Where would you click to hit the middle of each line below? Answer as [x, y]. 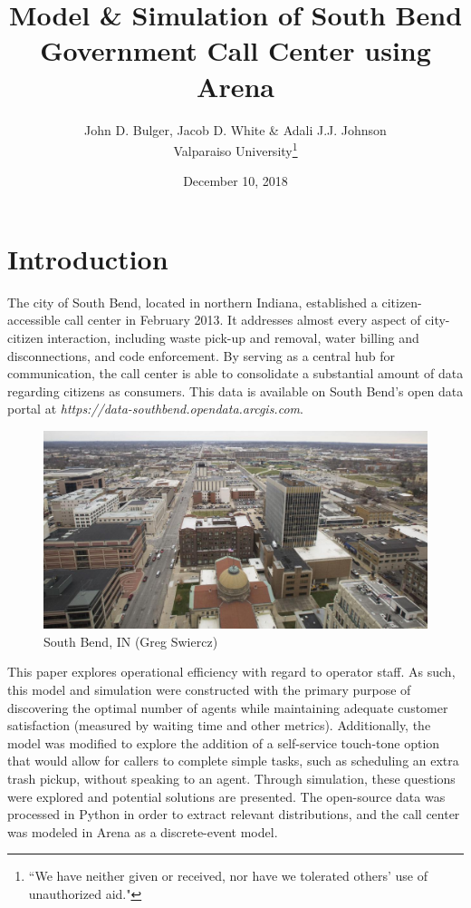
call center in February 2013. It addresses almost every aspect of [243, 320]
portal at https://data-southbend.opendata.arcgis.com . [155, 409]
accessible [34, 320]
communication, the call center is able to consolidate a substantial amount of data [235, 373]
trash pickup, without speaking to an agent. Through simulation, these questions [231, 778]
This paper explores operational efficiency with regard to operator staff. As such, [231, 672]
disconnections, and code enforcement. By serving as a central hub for [202, 355]
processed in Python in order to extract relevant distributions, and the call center [234, 814]
